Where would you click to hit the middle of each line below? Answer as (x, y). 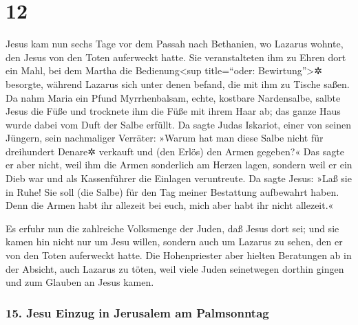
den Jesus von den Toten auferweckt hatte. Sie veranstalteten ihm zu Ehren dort (176, 57)
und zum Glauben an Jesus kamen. (80, 282)
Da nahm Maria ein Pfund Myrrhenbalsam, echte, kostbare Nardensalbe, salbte (173, 97)
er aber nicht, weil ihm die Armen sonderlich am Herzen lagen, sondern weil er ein (179, 165)
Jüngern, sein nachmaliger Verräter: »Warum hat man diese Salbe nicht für (165, 138)
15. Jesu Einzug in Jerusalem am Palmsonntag (137, 312)
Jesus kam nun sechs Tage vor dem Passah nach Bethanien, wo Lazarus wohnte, (175, 44)
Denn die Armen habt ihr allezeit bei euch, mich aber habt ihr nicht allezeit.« (170, 205)
